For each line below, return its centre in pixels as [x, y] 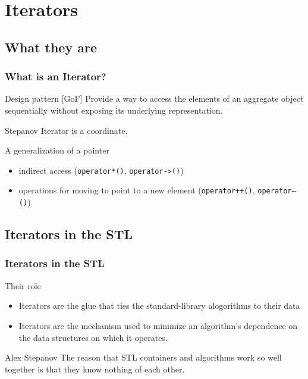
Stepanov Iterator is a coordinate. [66, 130]
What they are [51, 47]
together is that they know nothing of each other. [95, 369]
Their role [23, 285]
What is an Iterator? [56, 76]
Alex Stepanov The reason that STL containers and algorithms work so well [143, 357]
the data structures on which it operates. [93, 337]
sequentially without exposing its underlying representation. [114, 110]
